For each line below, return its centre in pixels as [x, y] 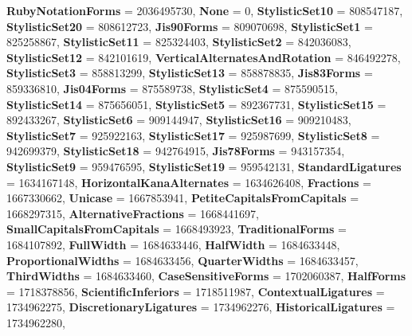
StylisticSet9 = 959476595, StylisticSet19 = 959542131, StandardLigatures [204, 166]
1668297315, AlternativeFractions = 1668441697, [133, 213]
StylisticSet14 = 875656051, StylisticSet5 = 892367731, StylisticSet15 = [196, 104]
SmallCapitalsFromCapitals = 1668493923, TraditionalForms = [177, 229]
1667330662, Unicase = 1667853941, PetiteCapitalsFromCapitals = [183, 198]
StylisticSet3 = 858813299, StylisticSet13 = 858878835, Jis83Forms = [190, 73]
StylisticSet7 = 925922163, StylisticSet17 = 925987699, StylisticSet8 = [193, 135]
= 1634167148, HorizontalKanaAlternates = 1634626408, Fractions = [189, 182]
